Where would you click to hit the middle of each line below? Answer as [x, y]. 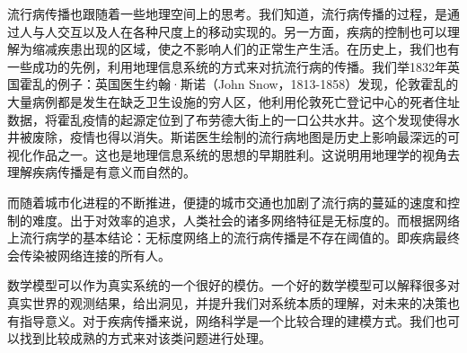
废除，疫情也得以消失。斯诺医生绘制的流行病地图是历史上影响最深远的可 [246, 137]
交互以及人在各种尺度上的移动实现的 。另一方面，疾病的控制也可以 [252, 31]
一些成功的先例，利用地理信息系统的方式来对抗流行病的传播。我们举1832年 [227, 66]
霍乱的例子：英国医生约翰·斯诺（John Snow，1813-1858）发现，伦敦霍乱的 [239, 84]
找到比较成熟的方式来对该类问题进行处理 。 [145, 338]
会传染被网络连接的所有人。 [89, 255]
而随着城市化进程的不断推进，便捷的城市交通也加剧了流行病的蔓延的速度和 [227, 202]
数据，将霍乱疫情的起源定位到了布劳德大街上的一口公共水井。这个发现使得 [227, 119]
